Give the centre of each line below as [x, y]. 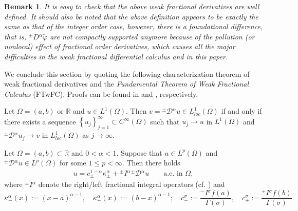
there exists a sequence [40, 121]
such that [165, 121]
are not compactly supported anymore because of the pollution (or [152, 36]
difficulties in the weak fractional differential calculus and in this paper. [116, 56]
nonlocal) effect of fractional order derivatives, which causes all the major [120, 46]
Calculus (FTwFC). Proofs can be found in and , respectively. [101, 93]
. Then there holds [151, 163]
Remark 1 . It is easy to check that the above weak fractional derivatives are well [132, 6]
